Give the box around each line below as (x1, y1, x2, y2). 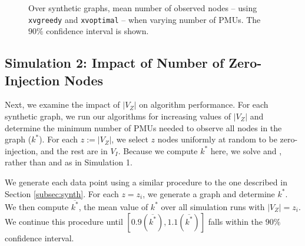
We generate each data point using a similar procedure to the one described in (5, 176, 287, 188)
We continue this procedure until (5, 215, 123, 227)
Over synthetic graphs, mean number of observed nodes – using (28, 2, 257, 14)
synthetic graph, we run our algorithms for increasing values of (5, 110, 231, 122)
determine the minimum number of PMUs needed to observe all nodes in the (5, 121, 282, 134)
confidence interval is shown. (46, 25, 149, 37)
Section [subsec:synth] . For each (5, 187, 119, 200)
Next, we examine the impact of (5, 98, 120, 111)
